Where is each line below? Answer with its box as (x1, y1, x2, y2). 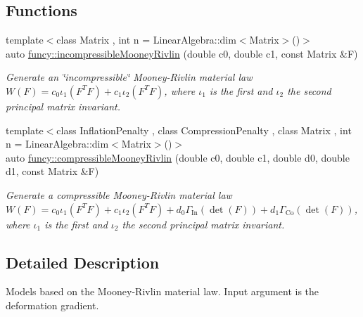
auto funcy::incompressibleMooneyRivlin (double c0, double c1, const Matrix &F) (6, 46, 358, 60)
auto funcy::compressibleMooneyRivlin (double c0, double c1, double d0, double (6, 150, 350, 164)
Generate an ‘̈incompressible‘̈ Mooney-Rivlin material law (6, 70, 253, 84)
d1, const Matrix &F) (6, 164, 99, 179)
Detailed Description (6, 251, 160, 273)
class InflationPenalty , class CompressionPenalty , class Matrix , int (56, 122, 352, 137)
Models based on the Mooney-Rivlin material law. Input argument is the (6, 284, 319, 299)
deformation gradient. (6, 297, 99, 312)
